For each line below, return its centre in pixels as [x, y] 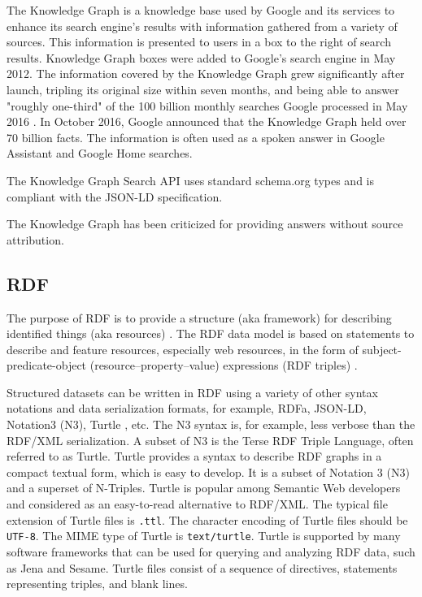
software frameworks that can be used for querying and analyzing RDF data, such [211, 551]
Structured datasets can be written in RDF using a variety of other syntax [192, 392]
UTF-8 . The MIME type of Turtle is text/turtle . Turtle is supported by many [204, 536]
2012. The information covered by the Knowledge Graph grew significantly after [206, 74]
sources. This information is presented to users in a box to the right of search [199, 42]
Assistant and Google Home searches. [100, 153]
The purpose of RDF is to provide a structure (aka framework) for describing [199, 317]
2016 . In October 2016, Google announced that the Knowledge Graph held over [207, 121]
